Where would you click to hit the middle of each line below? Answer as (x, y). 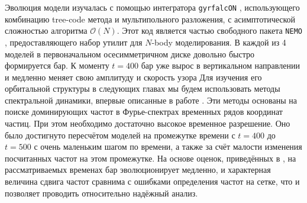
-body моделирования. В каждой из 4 (219, 42)
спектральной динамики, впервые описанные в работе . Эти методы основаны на (151, 100)
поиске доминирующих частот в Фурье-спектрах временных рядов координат (144, 112)
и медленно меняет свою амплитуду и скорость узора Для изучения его (133, 77)
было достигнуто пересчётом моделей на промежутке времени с (120, 135)
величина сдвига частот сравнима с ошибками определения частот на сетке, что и (152, 181)
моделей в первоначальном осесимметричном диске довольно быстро (130, 54)
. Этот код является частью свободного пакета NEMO (209, 30)
